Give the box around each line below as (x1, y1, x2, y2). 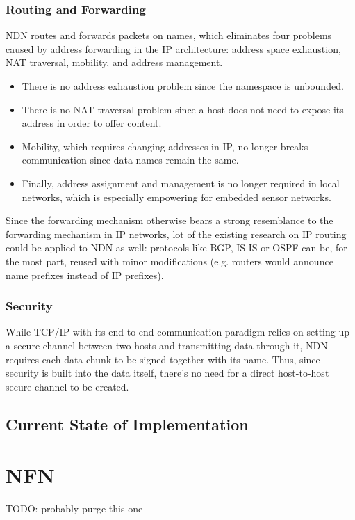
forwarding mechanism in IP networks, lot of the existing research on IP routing (6, 226, 347, 241)
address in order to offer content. (22, 116, 162, 130)
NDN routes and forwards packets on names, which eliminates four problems (6, 28, 332, 42)
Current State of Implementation (6, 413, 249, 434)
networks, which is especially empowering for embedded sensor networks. (22, 189, 331, 204)
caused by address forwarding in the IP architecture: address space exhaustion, (6, 41, 341, 56)
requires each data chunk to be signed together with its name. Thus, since (6, 352, 320, 366)
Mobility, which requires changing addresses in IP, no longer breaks (22, 139, 308, 153)
